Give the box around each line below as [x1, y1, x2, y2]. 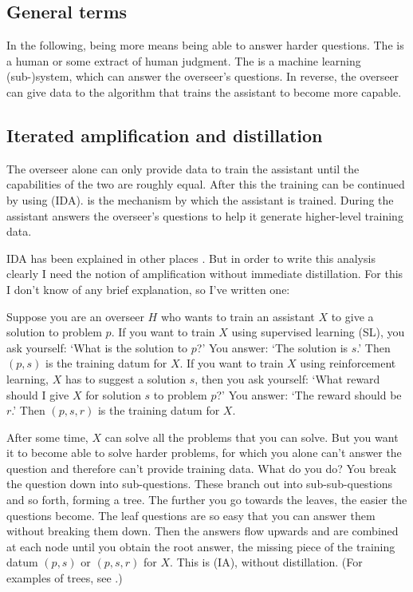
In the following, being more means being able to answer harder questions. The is [6, 37, 404, 54]
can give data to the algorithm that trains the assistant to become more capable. [6, 83, 402, 100]
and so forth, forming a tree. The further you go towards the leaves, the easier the [6, 491, 407, 508]
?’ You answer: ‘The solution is [196, 339, 348, 356]
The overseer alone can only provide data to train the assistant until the [6, 160, 360, 177]
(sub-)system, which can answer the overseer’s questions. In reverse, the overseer [6, 68, 399, 85]
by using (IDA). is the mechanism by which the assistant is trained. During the [6, 191, 394, 208]
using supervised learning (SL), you [231, 324, 405, 340]
